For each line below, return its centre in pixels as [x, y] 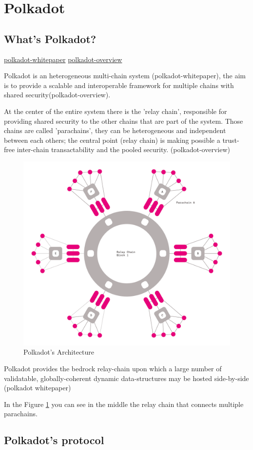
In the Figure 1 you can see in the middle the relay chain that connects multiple [124, 404]
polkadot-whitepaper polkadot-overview [63, 59]
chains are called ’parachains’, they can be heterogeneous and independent [115, 130]
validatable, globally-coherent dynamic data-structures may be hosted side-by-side [126, 378]
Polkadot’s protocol [54, 440]
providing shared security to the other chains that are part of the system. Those [124, 121]
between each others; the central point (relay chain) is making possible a [112, 140]
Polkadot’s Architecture [59, 352]
